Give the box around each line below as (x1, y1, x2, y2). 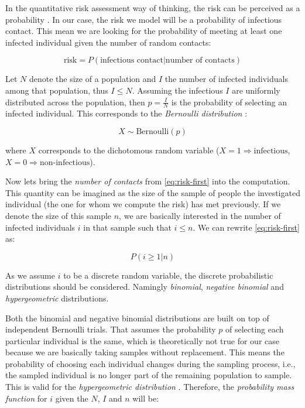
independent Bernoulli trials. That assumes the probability (5, 323, 216, 335)
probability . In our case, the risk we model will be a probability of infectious (5, 13, 282, 25)
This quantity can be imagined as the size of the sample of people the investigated (5, 186, 300, 198)
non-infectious (39, 158, 90, 167)
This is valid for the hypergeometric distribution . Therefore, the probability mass (5, 380, 294, 393)
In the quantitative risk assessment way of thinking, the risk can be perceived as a (5, 2, 300, 13)
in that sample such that (83, 221, 172, 233)
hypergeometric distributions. (5, 292, 109, 304)
